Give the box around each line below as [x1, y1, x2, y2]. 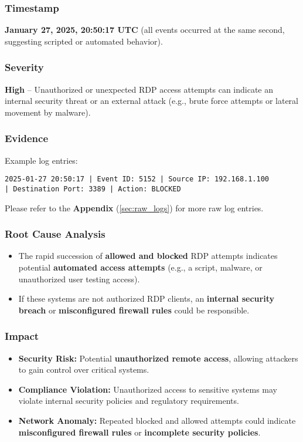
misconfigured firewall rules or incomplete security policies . [18, 426, 261, 438]
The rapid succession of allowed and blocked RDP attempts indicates [18, 249, 278, 262]
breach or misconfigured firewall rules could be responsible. [18, 303, 250, 316]
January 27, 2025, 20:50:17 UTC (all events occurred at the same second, [5, 23, 285, 36]
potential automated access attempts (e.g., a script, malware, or [18, 261, 263, 273]
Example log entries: [5, 154, 78, 166]
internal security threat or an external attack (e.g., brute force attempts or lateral [5, 95, 299, 107]
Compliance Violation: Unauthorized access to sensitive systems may [18, 383, 278, 395]
